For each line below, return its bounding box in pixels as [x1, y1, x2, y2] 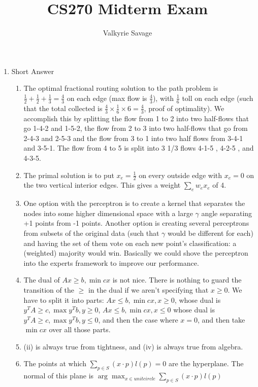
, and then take [197, 314, 245, 325]
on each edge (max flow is [67, 92, 147, 103]
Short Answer [11, 65, 54, 76]
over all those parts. [49, 324, 111, 335]
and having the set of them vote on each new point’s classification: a [23, 237, 237, 248]
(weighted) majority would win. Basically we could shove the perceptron [23, 248, 248, 258]
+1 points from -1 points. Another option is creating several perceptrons [23, 218, 249, 228]
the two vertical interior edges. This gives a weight [23, 180, 181, 190]
